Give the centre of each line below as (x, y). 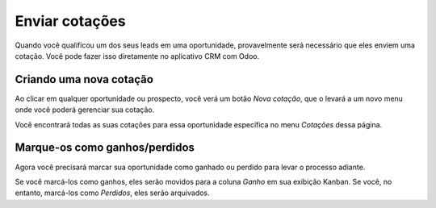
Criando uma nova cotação (84, 79)
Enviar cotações (70, 21)
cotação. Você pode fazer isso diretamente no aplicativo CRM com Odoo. (137, 56)
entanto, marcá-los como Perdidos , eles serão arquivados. (112, 193)
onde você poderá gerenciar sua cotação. (85, 110)
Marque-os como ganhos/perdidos (105, 148)
